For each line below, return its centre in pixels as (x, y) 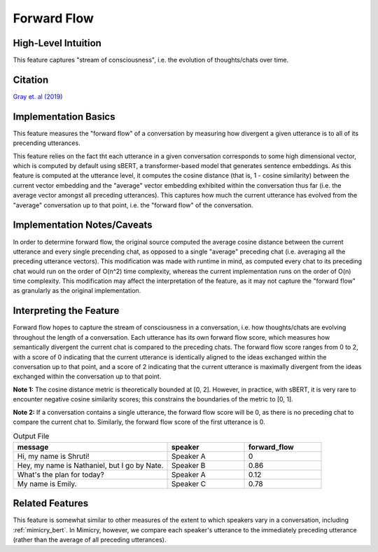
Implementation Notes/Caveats (83, 225)
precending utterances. (47, 143)
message (33, 447)
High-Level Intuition (57, 43)
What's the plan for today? (61, 474)
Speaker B (188, 465)
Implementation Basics (64, 117)
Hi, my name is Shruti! (53, 456)
